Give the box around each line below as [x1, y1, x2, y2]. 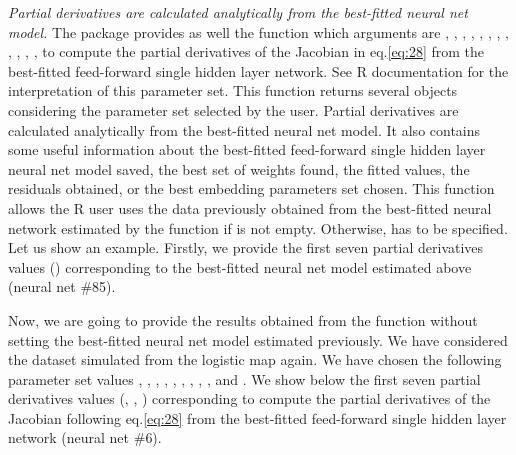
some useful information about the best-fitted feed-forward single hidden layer [8, 139, 486, 160]
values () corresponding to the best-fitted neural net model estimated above [8, 256, 472, 277]
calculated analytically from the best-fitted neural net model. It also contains [8, 119, 481, 140]
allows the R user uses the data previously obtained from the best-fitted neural [8, 197, 492, 218]
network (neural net [8, 427, 130, 448]
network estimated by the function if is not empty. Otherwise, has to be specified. [8, 217, 508, 238]
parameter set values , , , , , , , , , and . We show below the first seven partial [8, 368, 481, 389]
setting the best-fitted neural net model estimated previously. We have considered [8, 329, 508, 350]
